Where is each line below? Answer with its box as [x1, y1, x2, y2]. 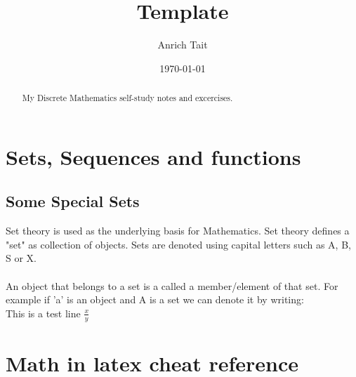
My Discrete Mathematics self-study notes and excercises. [22, 92, 233, 104]
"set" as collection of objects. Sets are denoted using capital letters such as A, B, [6, 237, 351, 251]
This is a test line [6, 305, 81, 320]
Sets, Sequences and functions [6, 142, 301, 171]
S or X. [6, 251, 37, 265]
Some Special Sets [6, 190, 140, 212]
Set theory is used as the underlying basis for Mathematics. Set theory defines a [6, 223, 350, 238]
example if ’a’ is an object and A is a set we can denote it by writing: [6, 292, 304, 307]
